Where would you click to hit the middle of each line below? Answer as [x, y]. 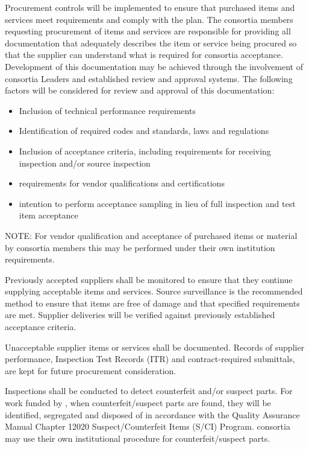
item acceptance [48, 215]
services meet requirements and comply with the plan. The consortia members [149, 19]
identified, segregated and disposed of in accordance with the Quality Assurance [152, 414]
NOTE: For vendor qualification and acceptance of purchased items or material [151, 235]
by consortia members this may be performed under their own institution [140, 247]
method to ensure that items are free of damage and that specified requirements [152, 303]
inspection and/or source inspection [85, 163]
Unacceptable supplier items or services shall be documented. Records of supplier [155, 347]
